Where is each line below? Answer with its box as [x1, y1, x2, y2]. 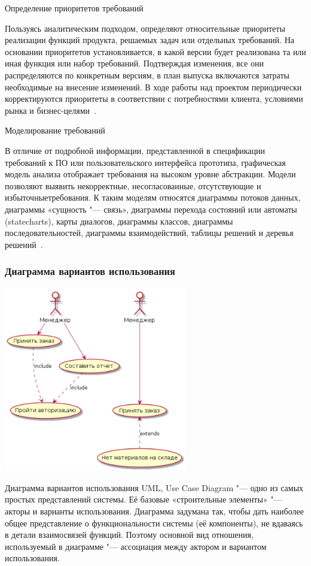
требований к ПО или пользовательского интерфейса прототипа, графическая [5, 156, 286, 168]
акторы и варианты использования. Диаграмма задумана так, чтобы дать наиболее [5, 504, 304, 517]
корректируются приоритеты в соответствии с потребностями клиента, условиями [5, 92, 303, 105]
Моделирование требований [5, 124, 105, 137]
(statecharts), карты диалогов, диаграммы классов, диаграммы [5, 214, 233, 227]
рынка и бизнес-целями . [5, 104, 96, 116]
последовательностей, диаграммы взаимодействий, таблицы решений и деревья [5, 226, 294, 239]
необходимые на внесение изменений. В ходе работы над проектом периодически [5, 80, 302, 93]
